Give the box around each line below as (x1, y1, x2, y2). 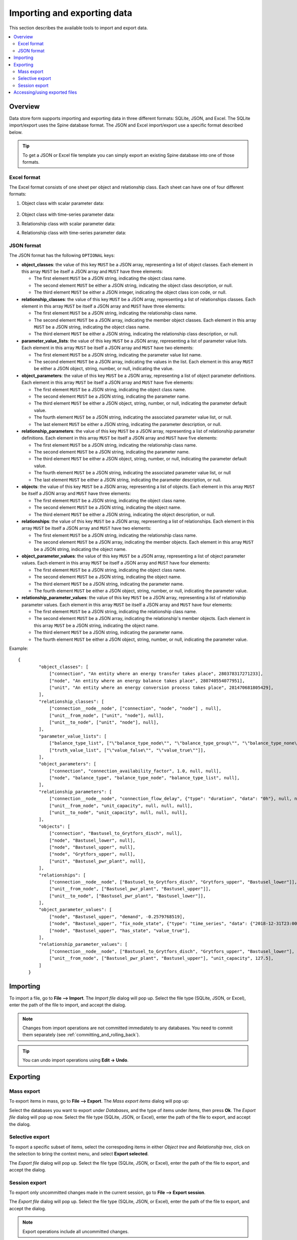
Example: (9, 645, 28, 652)
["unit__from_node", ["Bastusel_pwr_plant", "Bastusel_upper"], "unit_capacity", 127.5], (49, 955, 274, 961)
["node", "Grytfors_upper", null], (49, 851, 136, 857)
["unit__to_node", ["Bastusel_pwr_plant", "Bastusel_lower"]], (49, 893, 206, 899)
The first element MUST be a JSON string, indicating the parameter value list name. (34, 352, 202, 358)
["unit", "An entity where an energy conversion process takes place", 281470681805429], (49, 684, 274, 690)
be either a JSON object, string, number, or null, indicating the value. (34, 366, 174, 372)
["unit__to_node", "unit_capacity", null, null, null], (49, 810, 188, 815)
